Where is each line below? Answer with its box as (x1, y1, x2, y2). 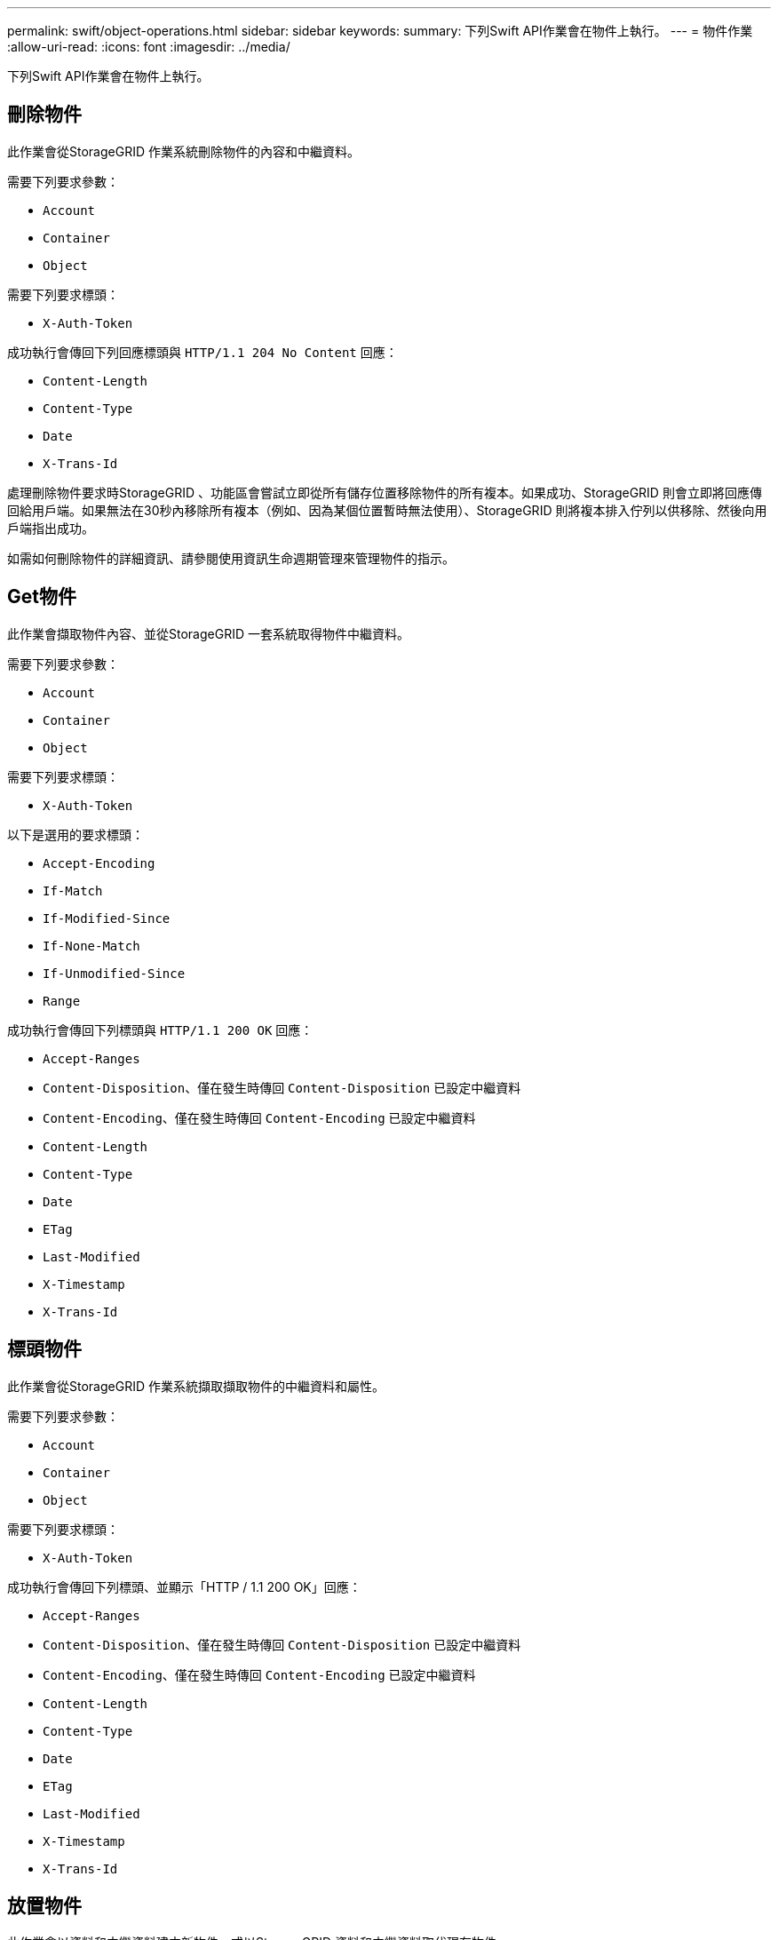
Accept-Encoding (43, 855, 155, 871)
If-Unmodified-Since (43, 966, 186, 981)
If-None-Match (43, 938, 140, 953)
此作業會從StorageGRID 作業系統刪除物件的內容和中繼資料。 (7, 143, 360, 159)
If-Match (43, 883, 103, 898)
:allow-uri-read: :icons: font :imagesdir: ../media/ (7, 39, 290, 54)
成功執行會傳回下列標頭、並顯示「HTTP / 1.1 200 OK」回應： (7, 1578, 361, 1594)
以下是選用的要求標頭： (7, 826, 144, 842)
